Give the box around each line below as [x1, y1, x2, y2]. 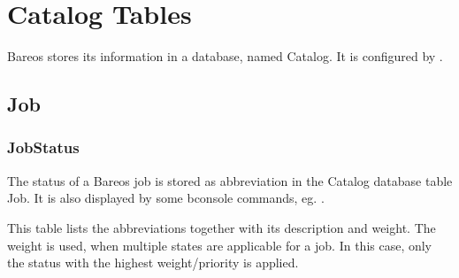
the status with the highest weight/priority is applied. [7, 253, 299, 272]
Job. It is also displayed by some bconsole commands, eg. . [7, 189, 325, 207]
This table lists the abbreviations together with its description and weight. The [7, 218, 436, 236]
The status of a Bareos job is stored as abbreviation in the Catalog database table [7, 171, 453, 189]
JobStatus [7, 136, 80, 158]
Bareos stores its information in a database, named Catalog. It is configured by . [7, 47, 443, 66]
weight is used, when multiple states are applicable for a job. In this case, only [7, 236, 432, 254]
